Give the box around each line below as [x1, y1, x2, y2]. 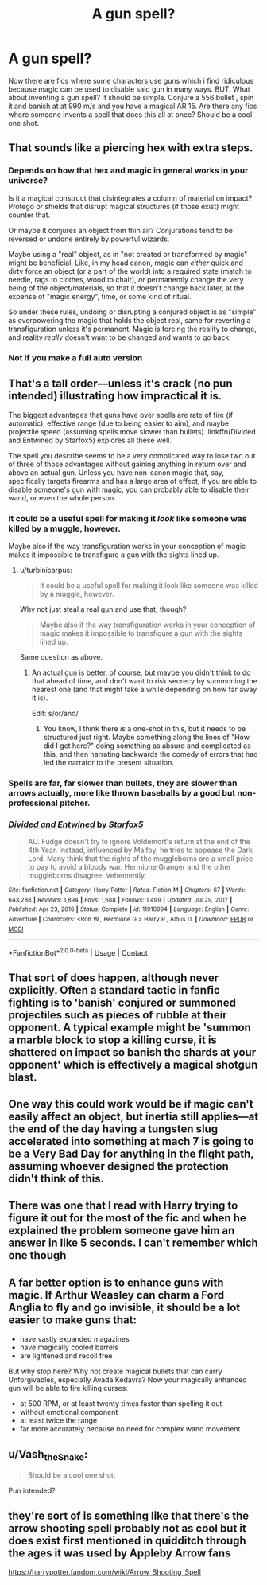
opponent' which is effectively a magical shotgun [8, 1057, 258, 1071]
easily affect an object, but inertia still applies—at [8, 1109, 259, 1123]
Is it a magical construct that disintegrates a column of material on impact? [8, 193, 253, 203]
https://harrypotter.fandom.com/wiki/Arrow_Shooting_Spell [8, 1567, 201, 1576]
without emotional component [19, 1408, 118, 1417]
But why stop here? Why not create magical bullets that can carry [8, 1366, 222, 1377]
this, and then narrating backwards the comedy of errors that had [43, 749, 258, 758]
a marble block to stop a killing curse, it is [8, 1033, 217, 1046]
